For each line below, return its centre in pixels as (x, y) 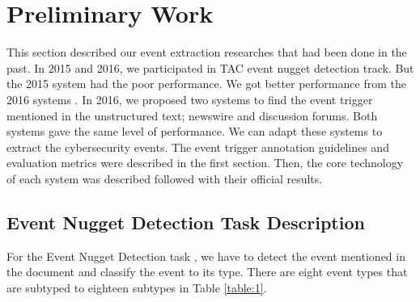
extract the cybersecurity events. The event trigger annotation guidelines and (198, 147)
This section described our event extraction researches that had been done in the (207, 52)
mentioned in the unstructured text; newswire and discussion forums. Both (192, 115)
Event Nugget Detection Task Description (186, 222)
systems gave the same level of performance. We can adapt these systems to (195, 131)
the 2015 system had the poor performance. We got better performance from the (206, 84)
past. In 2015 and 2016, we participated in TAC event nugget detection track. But (210, 67)
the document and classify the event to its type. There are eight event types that (207, 272)
